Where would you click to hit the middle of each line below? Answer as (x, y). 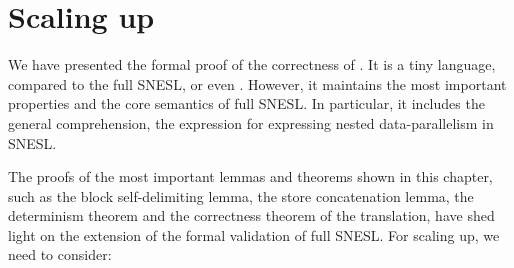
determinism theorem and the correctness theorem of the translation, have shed (251, 215)
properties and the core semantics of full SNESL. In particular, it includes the (246, 103)
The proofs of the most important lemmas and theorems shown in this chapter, (250, 176)
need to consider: (60, 254)
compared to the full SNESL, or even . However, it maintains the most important (257, 83)
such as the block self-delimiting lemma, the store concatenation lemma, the (241, 195)
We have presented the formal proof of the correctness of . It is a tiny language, (252, 64)
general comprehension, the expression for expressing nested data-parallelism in (251, 122)
